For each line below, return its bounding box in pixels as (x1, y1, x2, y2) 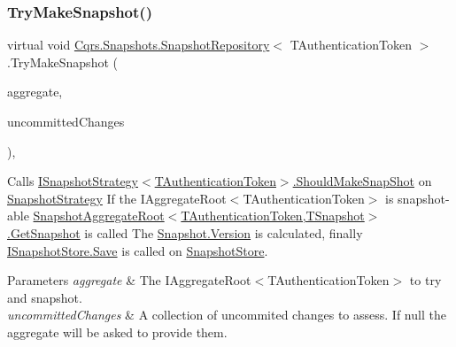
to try (409, 271, 442, 289)
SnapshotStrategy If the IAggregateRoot (7, 189, 227, 207)
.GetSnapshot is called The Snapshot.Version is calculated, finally (7, 223, 363, 242)
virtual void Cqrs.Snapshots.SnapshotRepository (7, 35, 270, 54)
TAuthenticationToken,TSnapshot (181, 206, 365, 225)
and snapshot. (7, 288, 82, 306)
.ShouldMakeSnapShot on (292, 172, 432, 190)
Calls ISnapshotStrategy (7, 172, 139, 190)
